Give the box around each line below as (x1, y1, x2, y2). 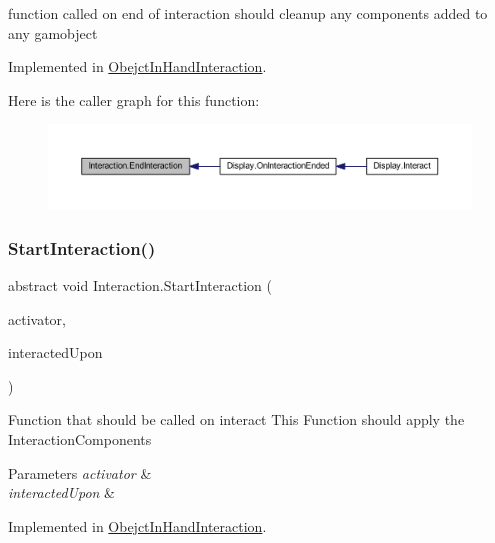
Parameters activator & (8, 462, 152, 483)
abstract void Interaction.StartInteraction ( (8, 275, 272, 296)
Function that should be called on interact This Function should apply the (8, 409, 465, 430)
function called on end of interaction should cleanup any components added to (8, 3, 488, 23)
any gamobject (8, 22, 98, 43)
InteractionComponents (8, 429, 152, 450)
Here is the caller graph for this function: (8, 89, 260, 110)
